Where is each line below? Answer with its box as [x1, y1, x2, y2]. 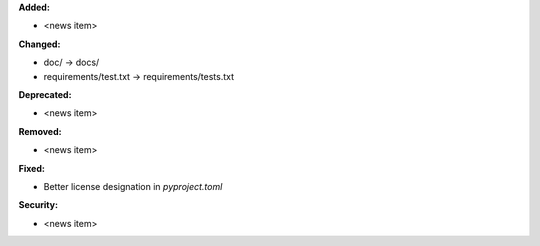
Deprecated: [18, 88, 72, 100]
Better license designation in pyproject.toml [43, 180, 223, 192]
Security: [18, 199, 59, 211]
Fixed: [18, 162, 45, 174]
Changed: [18, 38, 61, 50]
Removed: [18, 125, 62, 137]
